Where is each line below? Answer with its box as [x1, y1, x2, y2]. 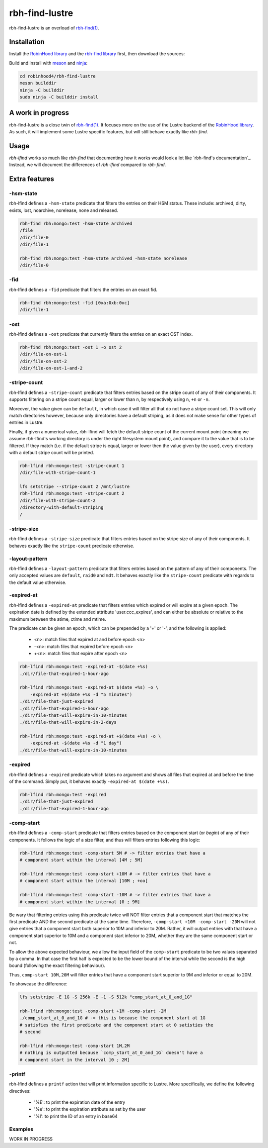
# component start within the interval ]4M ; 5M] [19, 857, 143, 863]
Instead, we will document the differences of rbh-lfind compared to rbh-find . [9, 162, 166, 168]
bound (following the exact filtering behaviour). [9, 962, 106, 968]
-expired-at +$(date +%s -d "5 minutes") [30, 691, 133, 697]
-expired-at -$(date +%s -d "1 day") [30, 740, 122, 746]
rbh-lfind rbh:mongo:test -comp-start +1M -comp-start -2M [19, 1008, 166, 1014]
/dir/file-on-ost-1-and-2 [19, 366, 83, 371]
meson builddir [19, 80, 57, 86]
